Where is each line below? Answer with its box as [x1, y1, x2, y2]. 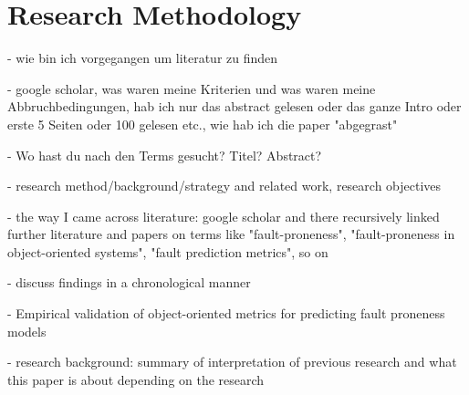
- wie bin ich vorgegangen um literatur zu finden [7, 48, 278, 68]
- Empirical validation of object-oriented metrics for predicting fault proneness [7, 304, 445, 323]
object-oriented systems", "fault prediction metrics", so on [7, 242, 328, 261]
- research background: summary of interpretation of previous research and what [7, 352, 457, 371]
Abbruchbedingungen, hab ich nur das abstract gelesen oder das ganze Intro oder [7, 97, 462, 116]
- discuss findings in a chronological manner [7, 273, 251, 292]
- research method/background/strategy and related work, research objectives [7, 176, 442, 195]
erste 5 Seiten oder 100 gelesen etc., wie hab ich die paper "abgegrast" [7, 114, 398, 133]
